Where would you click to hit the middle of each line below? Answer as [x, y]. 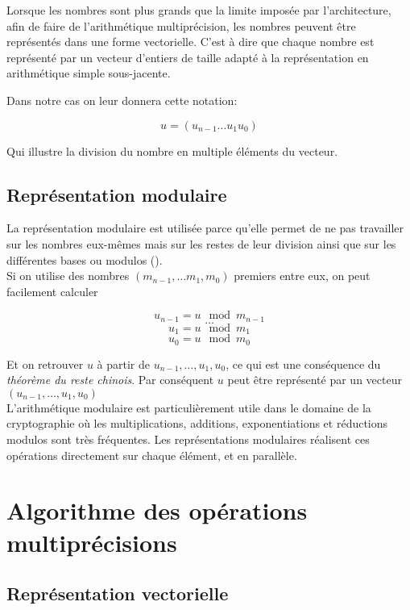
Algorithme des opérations [157, 510]
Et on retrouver [45, 363]
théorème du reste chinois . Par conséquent [110, 380]
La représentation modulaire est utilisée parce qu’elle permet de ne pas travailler [205, 228]
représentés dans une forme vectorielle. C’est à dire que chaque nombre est [191, 42]
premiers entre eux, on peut [302, 276]
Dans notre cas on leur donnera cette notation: [122, 100]
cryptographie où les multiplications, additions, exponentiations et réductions [197, 423]
